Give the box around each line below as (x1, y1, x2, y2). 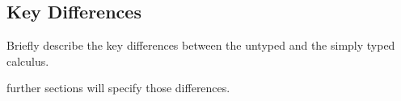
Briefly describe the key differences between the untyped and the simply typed (6, 37, 395, 54)
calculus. (6, 52, 49, 69)
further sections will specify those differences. (6, 79, 230, 96)
